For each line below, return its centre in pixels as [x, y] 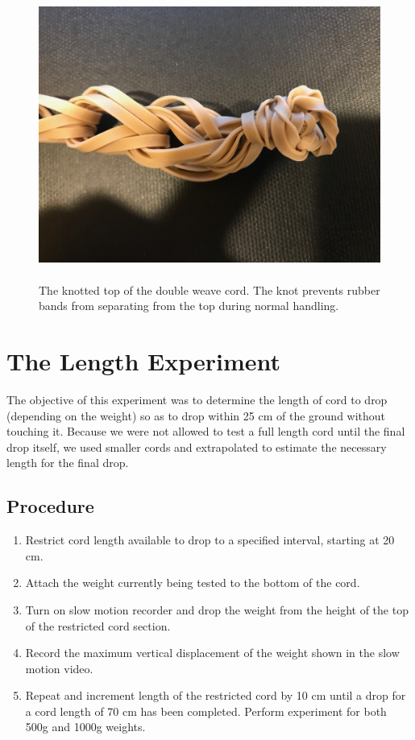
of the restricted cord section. [98, 625]
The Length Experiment [144, 361]
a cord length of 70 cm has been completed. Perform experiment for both [206, 711]
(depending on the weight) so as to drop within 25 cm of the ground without [196, 415]
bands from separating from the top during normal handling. [189, 306]
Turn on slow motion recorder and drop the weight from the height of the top [217, 609]
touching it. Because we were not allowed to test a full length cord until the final [206, 431]
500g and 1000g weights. [85, 727]
